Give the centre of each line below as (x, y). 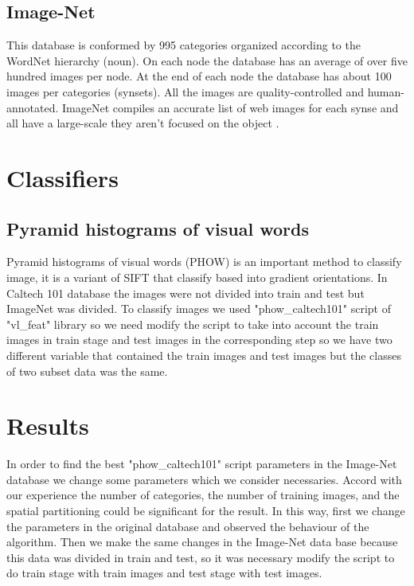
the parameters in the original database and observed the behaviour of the (188, 526)
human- (386, 91)
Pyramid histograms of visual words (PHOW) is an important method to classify (204, 262)
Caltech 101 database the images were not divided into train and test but (186, 293)
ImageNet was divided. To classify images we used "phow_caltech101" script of (199, 309)
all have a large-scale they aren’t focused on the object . (143, 123)
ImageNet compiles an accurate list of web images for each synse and (230, 107)
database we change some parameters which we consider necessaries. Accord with (204, 479)
